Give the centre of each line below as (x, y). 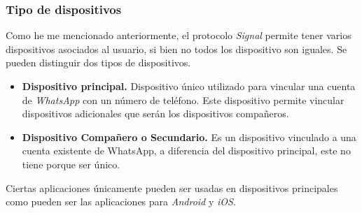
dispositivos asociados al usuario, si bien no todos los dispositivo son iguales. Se (176, 49)
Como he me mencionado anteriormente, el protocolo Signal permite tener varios (179, 35)
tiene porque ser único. (71, 164)
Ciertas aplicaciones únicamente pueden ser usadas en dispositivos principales (172, 188)
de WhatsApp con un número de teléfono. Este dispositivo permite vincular (183, 100)
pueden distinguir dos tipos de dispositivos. (98, 63)
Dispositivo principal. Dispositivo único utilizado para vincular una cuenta (189, 86)
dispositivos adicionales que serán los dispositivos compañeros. (155, 113)
